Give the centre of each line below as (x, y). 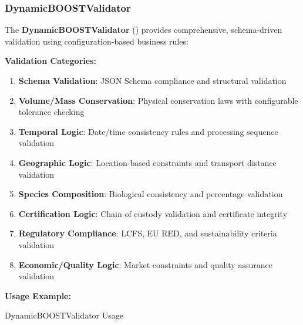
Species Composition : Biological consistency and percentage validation (151, 194)
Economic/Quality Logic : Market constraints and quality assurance (145, 264)
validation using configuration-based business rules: (97, 41)
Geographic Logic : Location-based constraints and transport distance (147, 162)
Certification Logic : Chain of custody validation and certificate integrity (153, 213)
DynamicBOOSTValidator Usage (64, 315)
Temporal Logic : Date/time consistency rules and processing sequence (148, 131)
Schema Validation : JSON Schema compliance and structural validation (152, 80)
